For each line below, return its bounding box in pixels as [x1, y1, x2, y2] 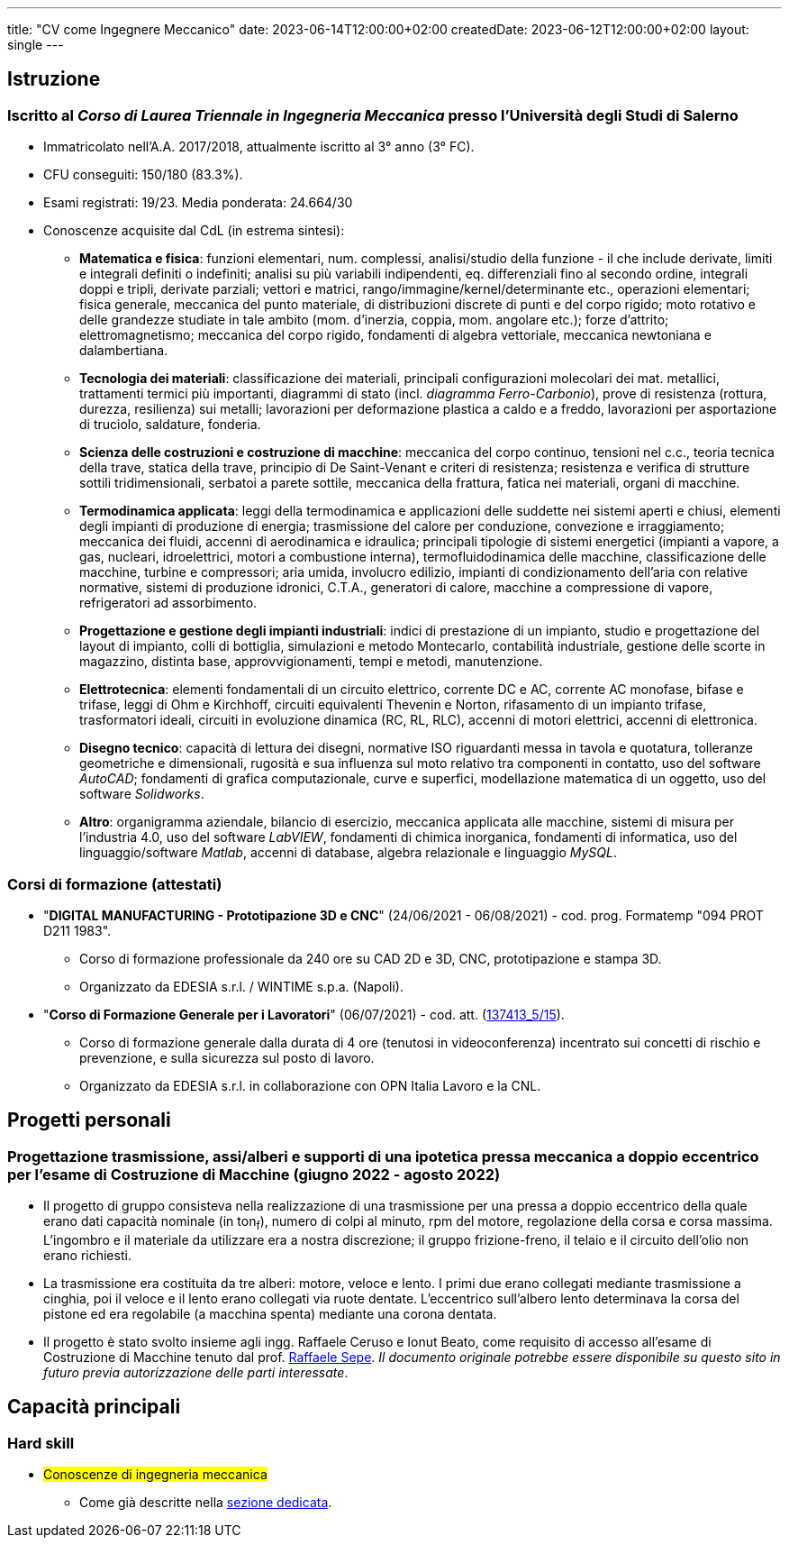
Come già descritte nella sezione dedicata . [79, 1495, 332, 1511]
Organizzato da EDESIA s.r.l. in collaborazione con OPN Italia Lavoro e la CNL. [79, 1077, 541, 1093]
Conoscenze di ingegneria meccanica [43, 1467, 268, 1483]
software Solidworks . [79, 786, 204, 802]
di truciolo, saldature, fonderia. [79, 416, 261, 433]
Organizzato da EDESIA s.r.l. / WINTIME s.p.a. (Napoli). [79, 978, 404, 994]
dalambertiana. [79, 343, 168, 359]
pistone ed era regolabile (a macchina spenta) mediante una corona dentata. [43, 1305, 497, 1321]
